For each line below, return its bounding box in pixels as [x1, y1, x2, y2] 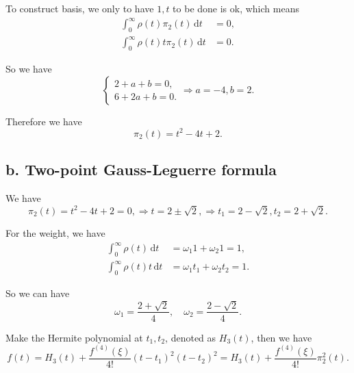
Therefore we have [5, 114, 82, 128]
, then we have [251, 330, 312, 344]
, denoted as [165, 330, 216, 344]
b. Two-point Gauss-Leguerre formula [5, 159, 277, 180]
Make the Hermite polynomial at [5, 330, 143, 344]
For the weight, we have [5, 225, 105, 240]
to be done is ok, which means [173, 1, 299, 15]
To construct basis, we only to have [5, 1, 154, 15]
